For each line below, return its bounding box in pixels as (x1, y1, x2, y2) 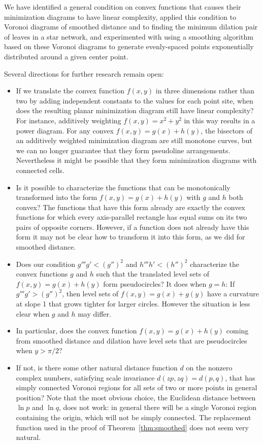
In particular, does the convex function (16, 325, 137, 336)
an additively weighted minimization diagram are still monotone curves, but (16, 135, 252, 146)
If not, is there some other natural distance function (16, 362, 178, 372)
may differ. (78, 308, 111, 319)
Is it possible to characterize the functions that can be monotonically (16, 182, 231, 192)
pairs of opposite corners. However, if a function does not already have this (16, 221, 249, 232)
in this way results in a (184, 115, 255, 125)
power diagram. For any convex (16, 125, 114, 135)
